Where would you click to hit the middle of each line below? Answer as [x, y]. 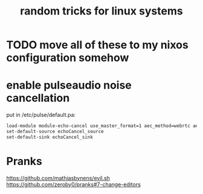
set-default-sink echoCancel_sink [50, 137]
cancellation [38, 98]
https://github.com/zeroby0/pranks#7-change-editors [73, 184]
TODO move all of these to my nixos [97, 45]
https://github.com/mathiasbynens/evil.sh [58, 178]
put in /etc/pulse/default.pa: [41, 115]
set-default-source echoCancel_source [55, 131]
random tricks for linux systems [101, 11]
